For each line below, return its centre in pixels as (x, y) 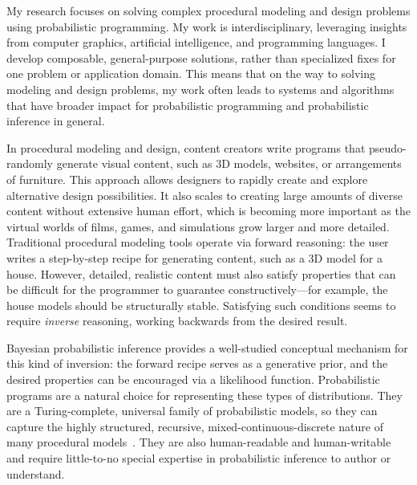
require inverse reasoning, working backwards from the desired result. (177, 321)
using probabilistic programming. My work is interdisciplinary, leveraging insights (207, 26)
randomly (30, 163)
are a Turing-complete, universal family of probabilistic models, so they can (192, 411)
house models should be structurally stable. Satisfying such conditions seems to (201, 305)
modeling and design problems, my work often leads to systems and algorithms (200, 89)
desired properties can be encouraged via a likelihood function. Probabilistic (193, 379)
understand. (36, 473)
